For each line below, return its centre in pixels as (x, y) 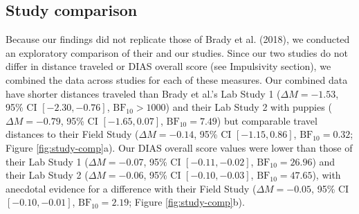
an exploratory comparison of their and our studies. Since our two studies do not (177, 52)
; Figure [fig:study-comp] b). (187, 202)
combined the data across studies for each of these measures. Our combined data (177, 79)
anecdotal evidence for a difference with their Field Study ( (131, 188)
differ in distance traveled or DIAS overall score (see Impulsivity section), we (168, 66)
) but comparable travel (267, 120)
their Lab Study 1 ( (47, 161)
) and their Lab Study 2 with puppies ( (249, 107)
